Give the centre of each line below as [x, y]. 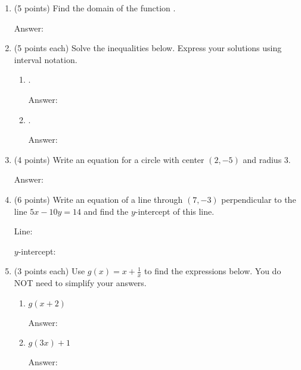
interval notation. [46, 59]
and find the [106, 211]
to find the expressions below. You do [213, 271]
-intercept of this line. [175, 211]
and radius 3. [267, 159]
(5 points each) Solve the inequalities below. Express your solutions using [148, 48]
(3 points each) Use [49, 271]
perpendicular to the [259, 199]
